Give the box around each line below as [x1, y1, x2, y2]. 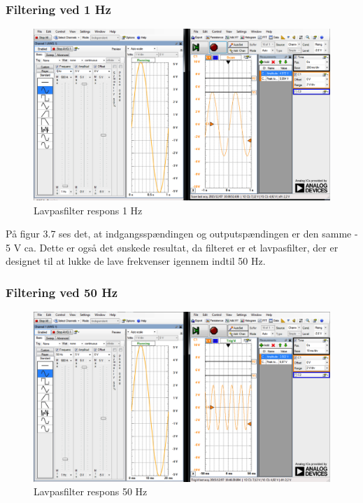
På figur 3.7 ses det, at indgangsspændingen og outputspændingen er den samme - [6, 226, 358, 241]
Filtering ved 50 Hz [6, 283, 118, 301]
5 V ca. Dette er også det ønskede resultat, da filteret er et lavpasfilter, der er [6, 240, 339, 254]
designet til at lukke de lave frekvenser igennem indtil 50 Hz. [6, 254, 266, 268]
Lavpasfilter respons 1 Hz [34, 202, 143, 217]
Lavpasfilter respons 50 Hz [34, 484, 148, 499]
